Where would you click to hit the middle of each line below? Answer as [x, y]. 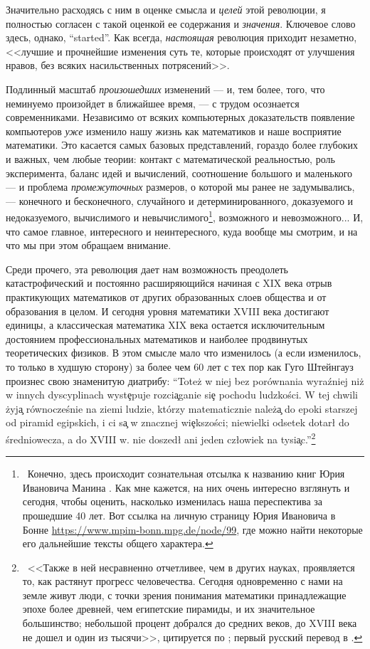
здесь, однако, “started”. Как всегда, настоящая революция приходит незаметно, [181, 37]
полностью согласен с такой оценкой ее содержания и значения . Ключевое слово [181, 23]
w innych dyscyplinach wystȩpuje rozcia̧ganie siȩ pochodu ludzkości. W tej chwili [182, 395]
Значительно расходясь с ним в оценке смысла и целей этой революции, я [166, 9]
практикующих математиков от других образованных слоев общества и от [166, 296]
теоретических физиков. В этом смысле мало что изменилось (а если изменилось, [184, 353]
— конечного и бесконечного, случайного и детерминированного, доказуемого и [180, 200]
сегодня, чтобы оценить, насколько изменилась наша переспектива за [173, 501]
